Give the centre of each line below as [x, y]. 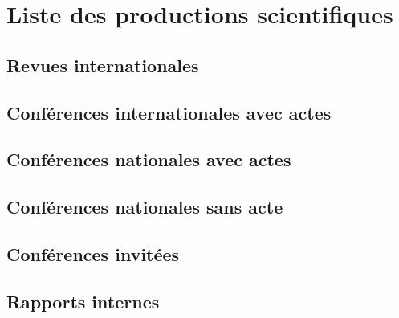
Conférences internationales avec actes [169, 112]
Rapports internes [83, 301]
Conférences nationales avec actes [149, 159]
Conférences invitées [93, 253]
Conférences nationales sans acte [145, 207]
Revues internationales [103, 65]
